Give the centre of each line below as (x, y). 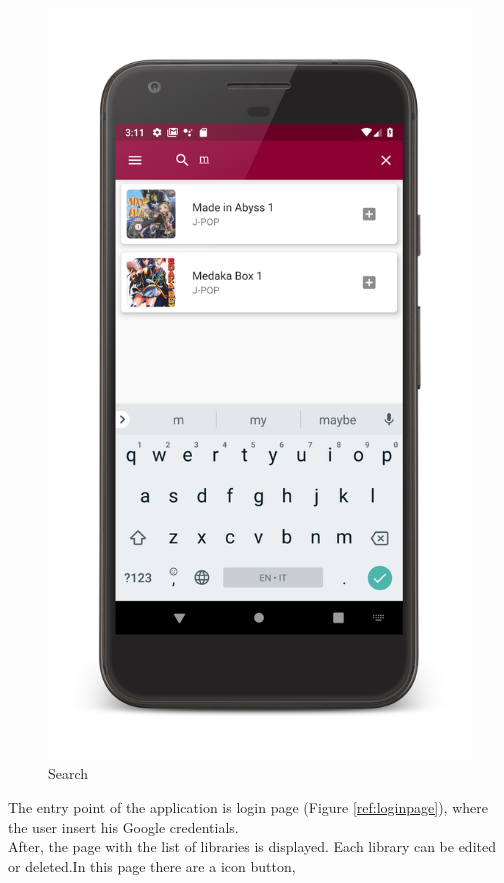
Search (68, 773)
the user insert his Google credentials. (123, 826)
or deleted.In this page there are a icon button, (152, 865)
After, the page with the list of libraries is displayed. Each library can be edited (252, 846)
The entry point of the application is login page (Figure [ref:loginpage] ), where (248, 806)
